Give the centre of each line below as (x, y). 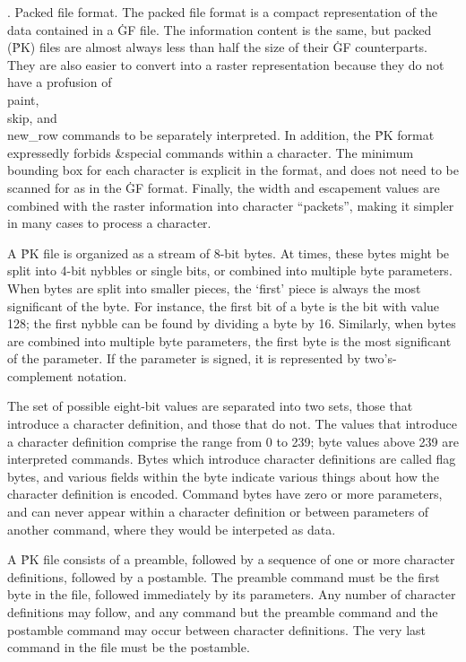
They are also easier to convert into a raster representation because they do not (226, 64)
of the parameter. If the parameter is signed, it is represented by (184, 358)
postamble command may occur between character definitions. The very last (217, 629)
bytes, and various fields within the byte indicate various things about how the (223, 476)
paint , (23, 99)
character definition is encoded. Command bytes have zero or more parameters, (225, 494)
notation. (102, 375)
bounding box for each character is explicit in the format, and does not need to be (233, 170)
